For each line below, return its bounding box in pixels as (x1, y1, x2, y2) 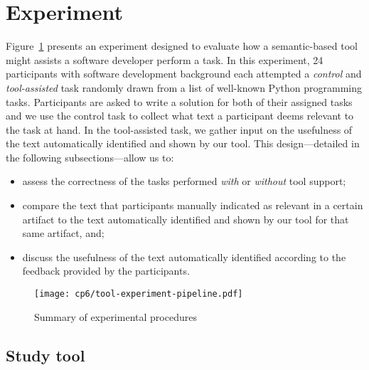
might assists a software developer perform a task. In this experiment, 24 (6, 52, 323, 67)
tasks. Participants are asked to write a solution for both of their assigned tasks (6, 94, 353, 109)
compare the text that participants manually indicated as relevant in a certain (22, 198, 363, 213)
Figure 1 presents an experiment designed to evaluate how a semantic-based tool (6, 38, 358, 53)
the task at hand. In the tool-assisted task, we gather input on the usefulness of (6, 122, 353, 137)
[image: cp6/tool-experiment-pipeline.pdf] (34, 289, 243, 300)
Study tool (6, 344, 85, 366)
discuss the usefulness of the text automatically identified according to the (22, 249, 346, 264)
